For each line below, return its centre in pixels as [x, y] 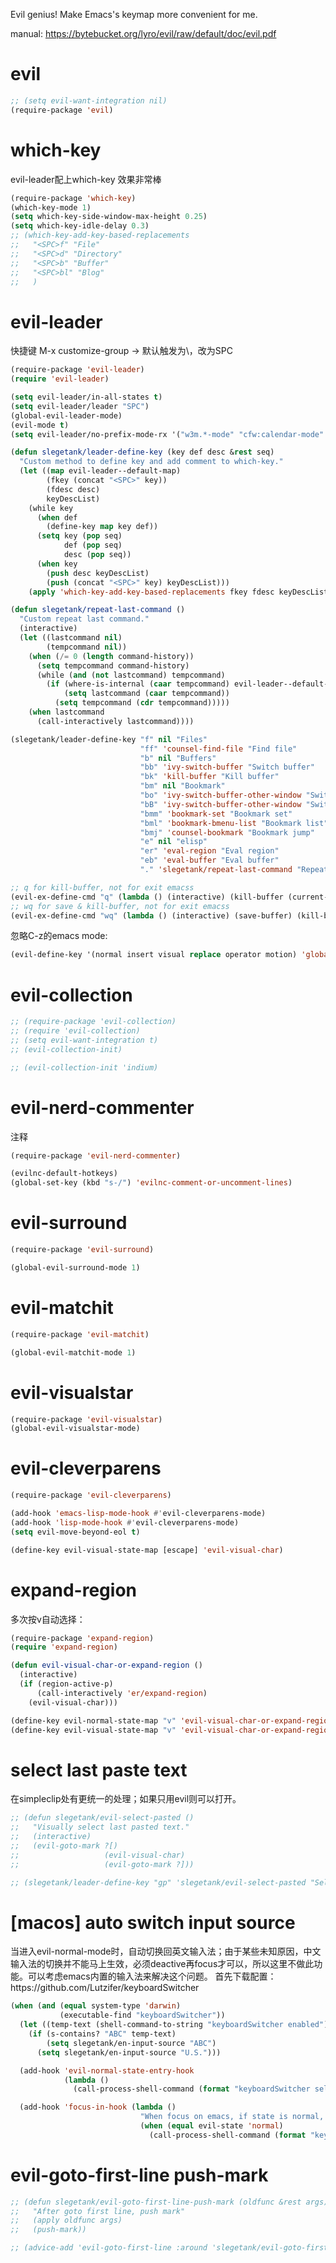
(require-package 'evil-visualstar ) [86, 1419]
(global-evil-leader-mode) [66, 415]
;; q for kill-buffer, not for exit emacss [102, 887]
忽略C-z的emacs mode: [59, 936]
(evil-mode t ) [40, 425]
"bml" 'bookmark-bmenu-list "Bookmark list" [234, 823]
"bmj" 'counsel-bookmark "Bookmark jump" [227, 832]
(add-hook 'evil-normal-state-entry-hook [107, 2070]
